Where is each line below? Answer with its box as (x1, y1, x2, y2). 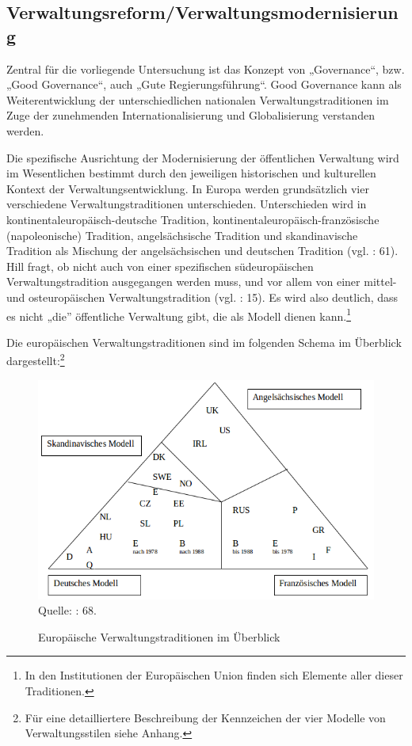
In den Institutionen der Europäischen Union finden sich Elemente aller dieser (25, 667, 403, 683)
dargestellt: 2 (6, 350, 65, 368)
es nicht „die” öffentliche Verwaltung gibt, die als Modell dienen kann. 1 (6, 305, 351, 324)
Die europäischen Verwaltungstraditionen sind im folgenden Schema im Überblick (6, 333, 402, 350)
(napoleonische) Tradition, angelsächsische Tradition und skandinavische (6, 226, 358, 243)
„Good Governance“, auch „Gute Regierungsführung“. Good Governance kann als (6, 76, 402, 93)
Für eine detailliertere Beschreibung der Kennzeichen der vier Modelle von (25, 709, 386, 725)
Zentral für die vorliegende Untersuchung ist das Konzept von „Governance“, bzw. (6, 60, 405, 77)
